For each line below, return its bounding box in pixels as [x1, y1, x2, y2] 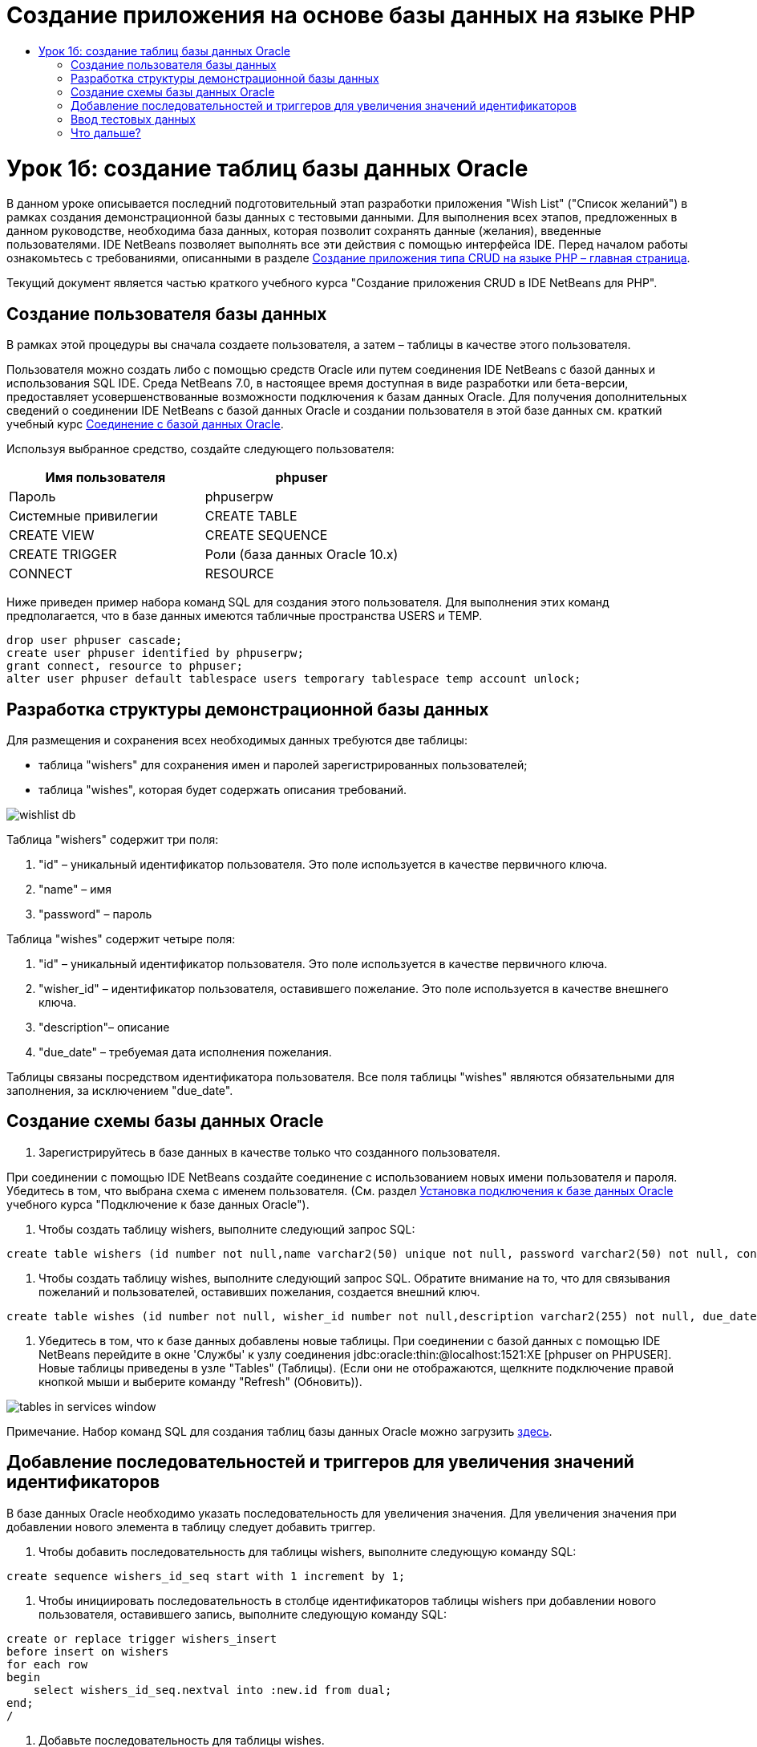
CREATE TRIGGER [9, 546, 117, 563]
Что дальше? [71, 125, 141, 140]
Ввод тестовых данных [71, 111, 196, 126]
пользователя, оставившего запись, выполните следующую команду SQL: [38, 1607, 447, 1621]
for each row [6, 1657, 88, 1671]
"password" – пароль [38, 906, 152, 921]
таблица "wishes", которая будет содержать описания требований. [38, 782, 407, 796]
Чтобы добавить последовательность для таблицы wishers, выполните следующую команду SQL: [38, 1544, 577, 1559]
